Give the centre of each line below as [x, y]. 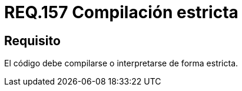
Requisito [32, 41]
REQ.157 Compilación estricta [121, 12]
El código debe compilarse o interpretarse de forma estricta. [121, 63]
